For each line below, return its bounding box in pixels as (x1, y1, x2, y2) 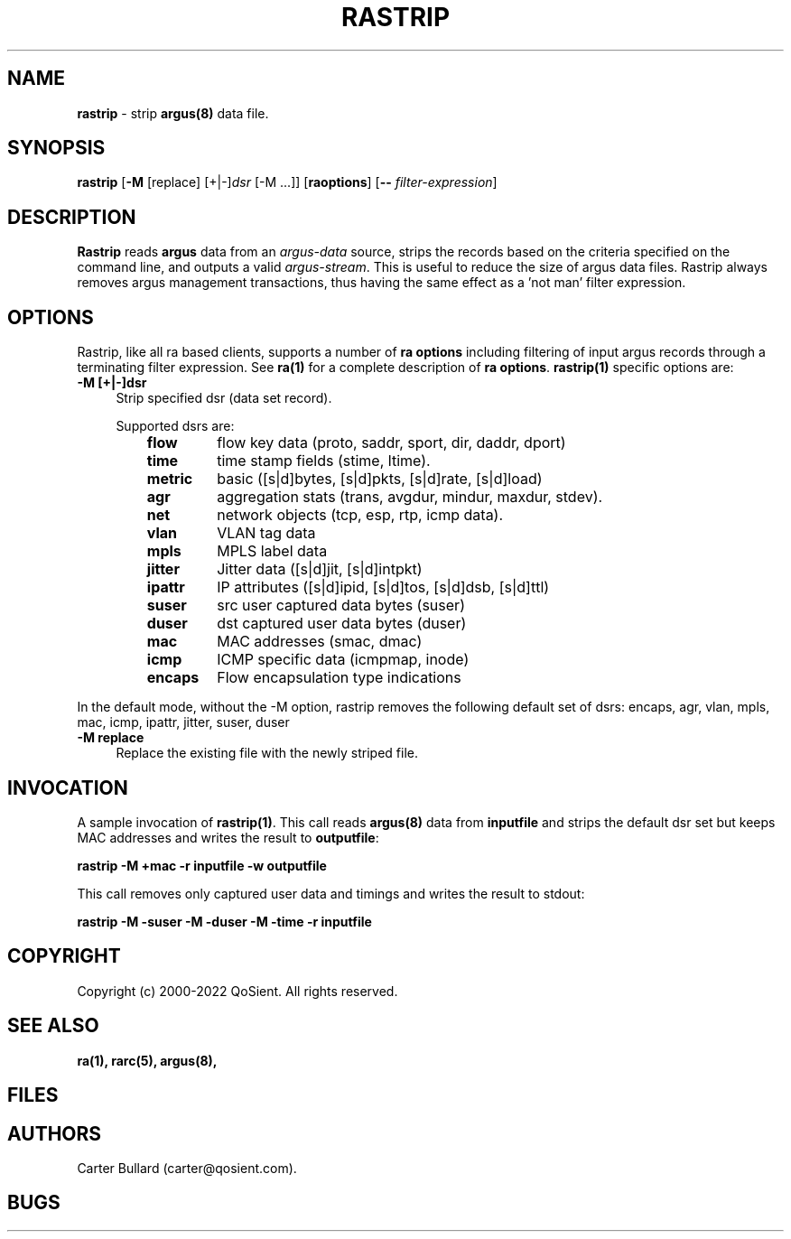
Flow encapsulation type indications (217, 668, 461, 687)
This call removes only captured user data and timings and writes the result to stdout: (77, 885, 585, 901)
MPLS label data (217, 542, 328, 561)
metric (146, 470, 193, 489)
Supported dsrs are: (116, 418, 235, 434)
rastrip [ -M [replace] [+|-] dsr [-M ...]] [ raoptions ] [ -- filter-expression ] (77, 174, 498, 191)
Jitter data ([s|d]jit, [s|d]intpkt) (217, 560, 423, 579)
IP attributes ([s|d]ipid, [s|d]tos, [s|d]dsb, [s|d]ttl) (217, 578, 550, 597)
